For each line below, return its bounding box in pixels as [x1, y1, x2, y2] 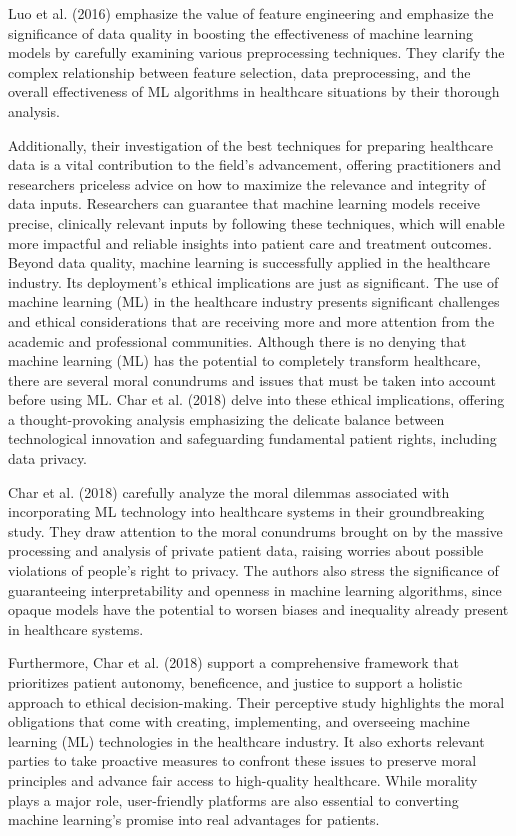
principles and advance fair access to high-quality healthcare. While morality [8, 769, 478, 790]
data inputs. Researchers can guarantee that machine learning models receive [8, 193, 480, 214]
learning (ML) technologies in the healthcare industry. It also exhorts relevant [8, 730, 485, 751]
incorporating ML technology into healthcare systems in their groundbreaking [8, 501, 485, 522]
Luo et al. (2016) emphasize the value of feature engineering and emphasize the [8, 3, 494, 23]
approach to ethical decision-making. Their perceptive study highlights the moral [8, 691, 505, 712]
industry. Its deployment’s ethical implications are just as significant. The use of [8, 271, 499, 292]
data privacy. [8, 448, 88, 469]
